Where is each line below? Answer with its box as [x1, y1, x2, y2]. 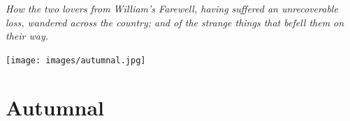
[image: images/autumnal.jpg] [6, 55, 146, 65]
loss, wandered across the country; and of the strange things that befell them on [6, 15, 344, 29]
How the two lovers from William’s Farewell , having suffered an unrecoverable [6, 1, 338, 15]
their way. [6, 29, 49, 43]
